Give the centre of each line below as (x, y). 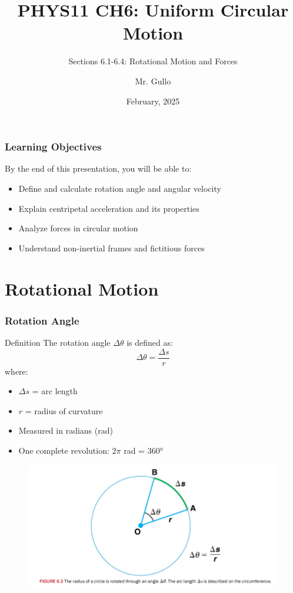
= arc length (55, 391)
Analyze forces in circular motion (78, 228)
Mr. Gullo (153, 81)
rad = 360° (143, 450)
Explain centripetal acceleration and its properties (109, 208)
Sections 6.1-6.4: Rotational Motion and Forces (153, 61)
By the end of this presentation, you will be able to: (98, 168)
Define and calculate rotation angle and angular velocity (120, 188)
